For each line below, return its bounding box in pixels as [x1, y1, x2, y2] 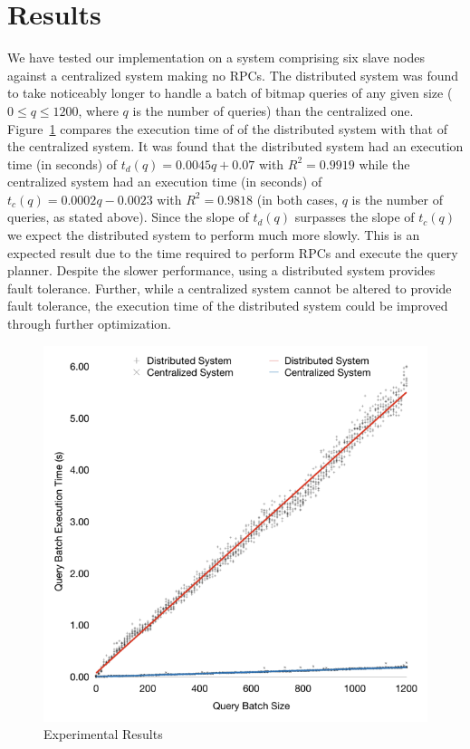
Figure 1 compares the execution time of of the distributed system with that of [7, 119, 447, 138]
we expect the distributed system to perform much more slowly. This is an [7, 226, 420, 245]
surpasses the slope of [294, 207, 415, 226]
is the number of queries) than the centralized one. [132, 101, 414, 120]
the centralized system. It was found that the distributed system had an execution [7, 137, 464, 156]
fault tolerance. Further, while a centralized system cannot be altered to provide [7, 278, 452, 297]
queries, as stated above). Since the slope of [7, 207, 249, 226]
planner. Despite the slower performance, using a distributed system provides [7, 261, 436, 280]
